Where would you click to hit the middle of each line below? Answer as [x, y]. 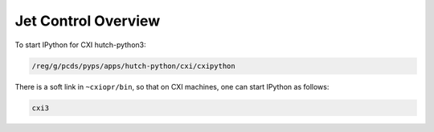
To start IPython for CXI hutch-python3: [80, 45]
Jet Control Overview [88, 21]
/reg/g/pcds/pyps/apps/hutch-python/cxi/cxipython [134, 66]
